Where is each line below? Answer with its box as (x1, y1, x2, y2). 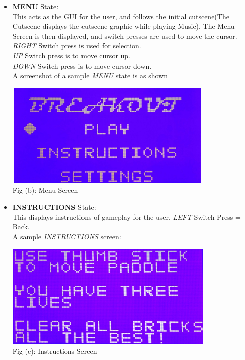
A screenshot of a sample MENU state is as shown (12, 70, 168, 81)
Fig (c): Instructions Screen (12, 345, 97, 356)
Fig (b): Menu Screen (12, 185, 78, 195)
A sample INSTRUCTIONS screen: (12, 231, 121, 242)
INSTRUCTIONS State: (12, 201, 96, 212)
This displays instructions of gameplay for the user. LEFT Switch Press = (12, 211, 241, 222)
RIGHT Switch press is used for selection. (12, 40, 141, 51)
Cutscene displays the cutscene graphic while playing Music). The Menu (12, 21, 235, 31)
